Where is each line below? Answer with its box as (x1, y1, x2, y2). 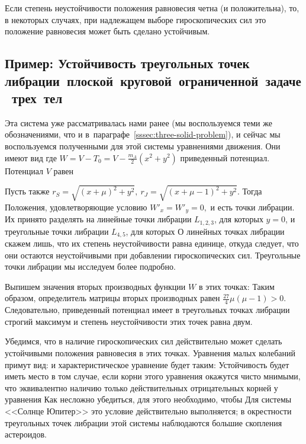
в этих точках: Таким (198, 280, 275, 292)
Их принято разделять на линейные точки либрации (5, 213, 192, 225)
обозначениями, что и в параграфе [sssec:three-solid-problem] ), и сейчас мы (5, 128, 281, 140)
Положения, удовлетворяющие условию (5, 200, 147, 213)
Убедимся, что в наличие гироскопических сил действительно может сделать (5, 335, 282, 347)
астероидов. (5, 428, 47, 440)
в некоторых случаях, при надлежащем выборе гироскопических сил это (5, 13, 266, 25)
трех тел (12, 88, 63, 107)
